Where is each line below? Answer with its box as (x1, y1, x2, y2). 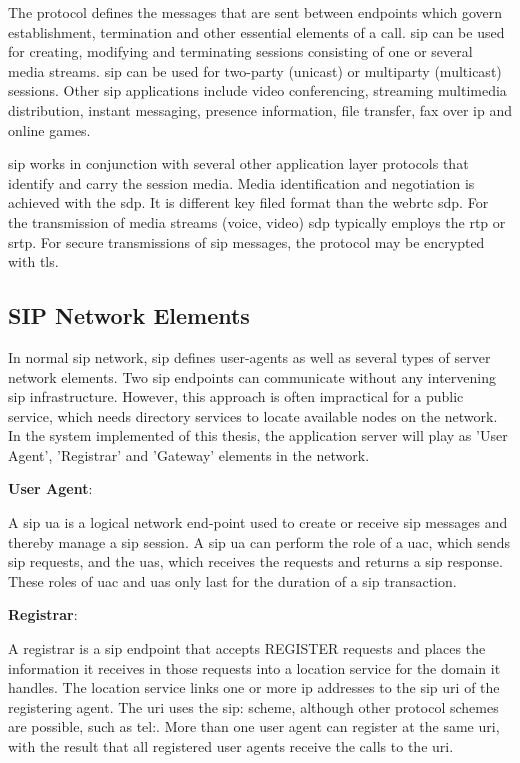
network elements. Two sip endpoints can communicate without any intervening (8, 366, 496, 387)
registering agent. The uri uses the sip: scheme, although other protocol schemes (8, 696, 499, 717)
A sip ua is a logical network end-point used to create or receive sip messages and (8, 512, 508, 533)
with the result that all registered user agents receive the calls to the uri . (8, 736, 454, 757)
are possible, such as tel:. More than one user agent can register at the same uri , (8, 716, 500, 737)
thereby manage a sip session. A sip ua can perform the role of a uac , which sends (8, 531, 511, 552)
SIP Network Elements (8, 300, 250, 331)
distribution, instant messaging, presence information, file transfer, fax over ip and (8, 99, 512, 120)
